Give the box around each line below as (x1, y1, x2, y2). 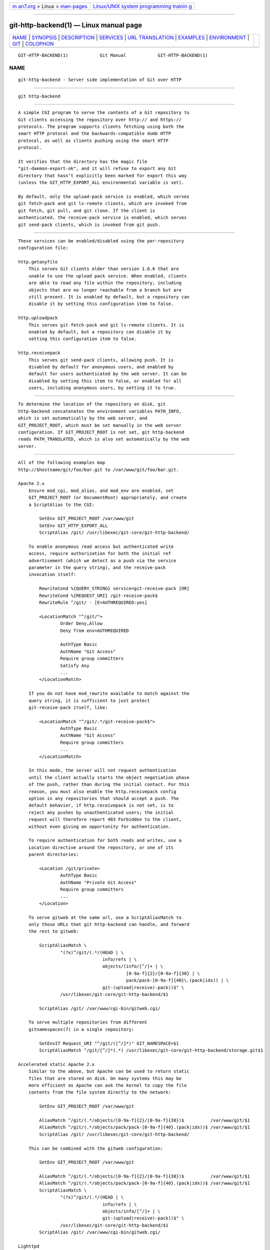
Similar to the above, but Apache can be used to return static (28, 1068, 189, 1074)
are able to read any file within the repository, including (28, 280, 182, 286)
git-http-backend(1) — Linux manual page (9, 21, 142, 29)
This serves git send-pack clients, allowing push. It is (28, 357, 174, 362)
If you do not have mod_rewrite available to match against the (28, 690, 189, 696)
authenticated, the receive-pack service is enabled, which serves (18, 215, 187, 220)
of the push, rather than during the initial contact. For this (28, 781, 189, 787)
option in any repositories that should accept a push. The (28, 795, 179, 801)
